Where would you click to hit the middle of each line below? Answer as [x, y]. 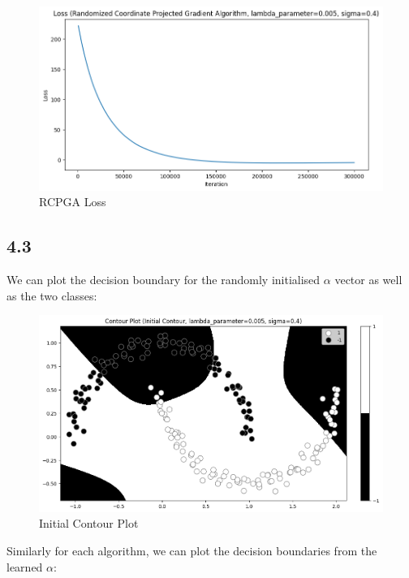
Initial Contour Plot [89, 523]
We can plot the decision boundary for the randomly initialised [164, 280]
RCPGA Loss [73, 202]
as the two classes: [52, 295]
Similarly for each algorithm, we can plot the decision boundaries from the [192, 550]
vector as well [368, 280]
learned [25, 566]
